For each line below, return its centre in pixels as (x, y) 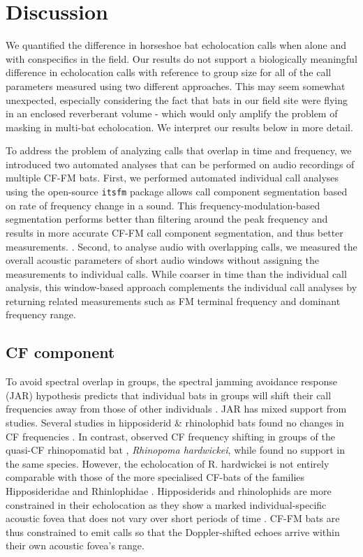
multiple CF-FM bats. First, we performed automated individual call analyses (172, 178)
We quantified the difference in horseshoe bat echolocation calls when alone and (176, 45)
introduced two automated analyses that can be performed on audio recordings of (180, 164)
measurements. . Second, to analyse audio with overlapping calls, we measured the (181, 246)
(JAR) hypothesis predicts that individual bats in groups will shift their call (169, 395)
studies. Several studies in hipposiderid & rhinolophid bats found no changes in (175, 423)
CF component (60, 352)
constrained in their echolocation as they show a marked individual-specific (166, 504)
